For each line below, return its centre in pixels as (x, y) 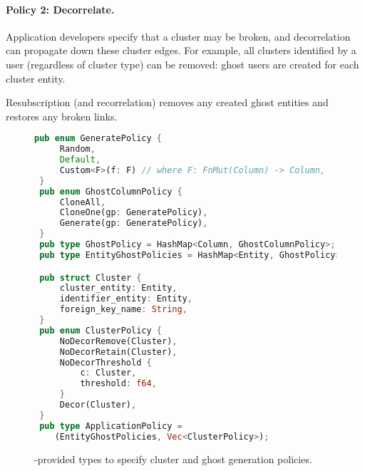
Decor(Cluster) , (98, 405)
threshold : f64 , (118, 384)
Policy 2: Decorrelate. (60, 9)
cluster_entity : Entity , (118, 288)
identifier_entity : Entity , (126, 299)
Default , (80, 160)
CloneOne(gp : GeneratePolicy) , (134, 213)
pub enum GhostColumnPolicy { (111, 191)
